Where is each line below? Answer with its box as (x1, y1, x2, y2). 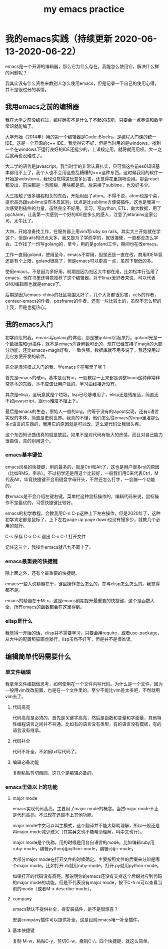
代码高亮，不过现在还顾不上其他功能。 (16, 812, 96, 818)
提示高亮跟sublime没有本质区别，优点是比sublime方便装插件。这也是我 (5, 199, 151, 205)
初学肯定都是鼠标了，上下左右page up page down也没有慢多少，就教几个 (5, 516, 156, 522)
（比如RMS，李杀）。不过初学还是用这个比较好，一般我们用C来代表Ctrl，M (5, 470, 159, 476)
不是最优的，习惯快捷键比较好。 (9, 500, 75, 506)
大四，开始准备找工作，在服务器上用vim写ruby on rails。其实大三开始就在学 (5, 228, 161, 234)
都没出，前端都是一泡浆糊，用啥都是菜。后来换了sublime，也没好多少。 (5, 182, 153, 188)
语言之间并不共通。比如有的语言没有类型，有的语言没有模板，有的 (25, 721, 161, 727)
